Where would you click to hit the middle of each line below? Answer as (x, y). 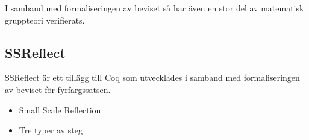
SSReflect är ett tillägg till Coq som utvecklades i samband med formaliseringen (152, 78)
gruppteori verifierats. (45, 20)
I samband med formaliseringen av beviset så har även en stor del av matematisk (154, 8)
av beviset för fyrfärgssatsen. (58, 89)
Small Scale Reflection (60, 110)
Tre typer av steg (51, 130)
